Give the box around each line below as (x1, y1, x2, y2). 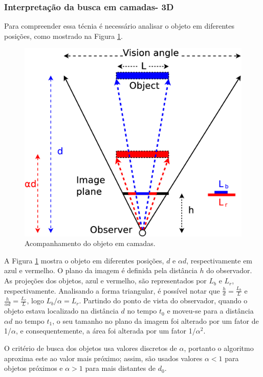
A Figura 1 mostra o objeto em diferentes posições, (4, 255, 164, 265)
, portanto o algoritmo (184, 343, 254, 353)
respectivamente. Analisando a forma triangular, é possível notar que (4, 285, 220, 296)
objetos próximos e (4, 363, 63, 373)
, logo (27, 295, 44, 306)
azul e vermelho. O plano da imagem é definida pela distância (4, 265, 198, 276)
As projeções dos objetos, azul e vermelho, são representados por (4, 275, 207, 286)
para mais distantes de (85, 363, 156, 373)
